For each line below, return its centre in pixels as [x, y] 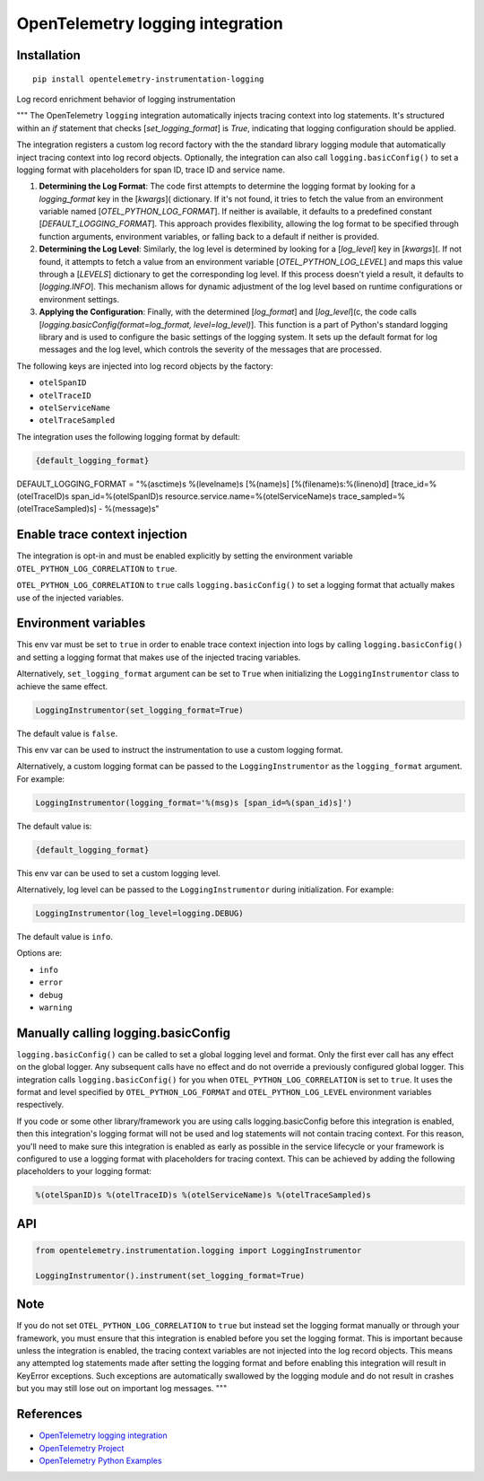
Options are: [39, 953]
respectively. [40, 1105]
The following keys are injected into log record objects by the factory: [145, 366]
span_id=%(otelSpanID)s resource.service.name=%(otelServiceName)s [203, 496]
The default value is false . [67, 733]
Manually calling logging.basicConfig [124, 1033]
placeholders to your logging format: [84, 1171]
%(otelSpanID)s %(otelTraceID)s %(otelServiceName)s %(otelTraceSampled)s [203, 1195]
